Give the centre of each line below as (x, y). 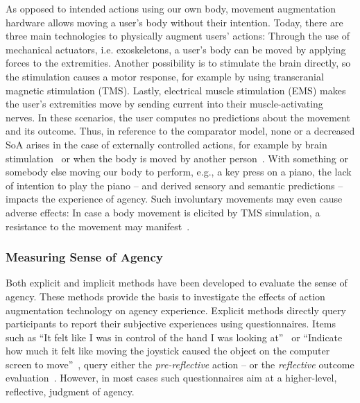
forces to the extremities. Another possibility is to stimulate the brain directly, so (178, 63)
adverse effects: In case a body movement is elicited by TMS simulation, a (163, 212)
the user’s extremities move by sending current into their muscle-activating (164, 104)
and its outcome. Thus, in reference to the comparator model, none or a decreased (180, 131)
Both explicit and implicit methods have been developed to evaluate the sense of (177, 283)
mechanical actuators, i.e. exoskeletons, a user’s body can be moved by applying (176, 49)
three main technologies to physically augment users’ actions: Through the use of (178, 36)
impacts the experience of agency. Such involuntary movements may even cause (174, 199)
